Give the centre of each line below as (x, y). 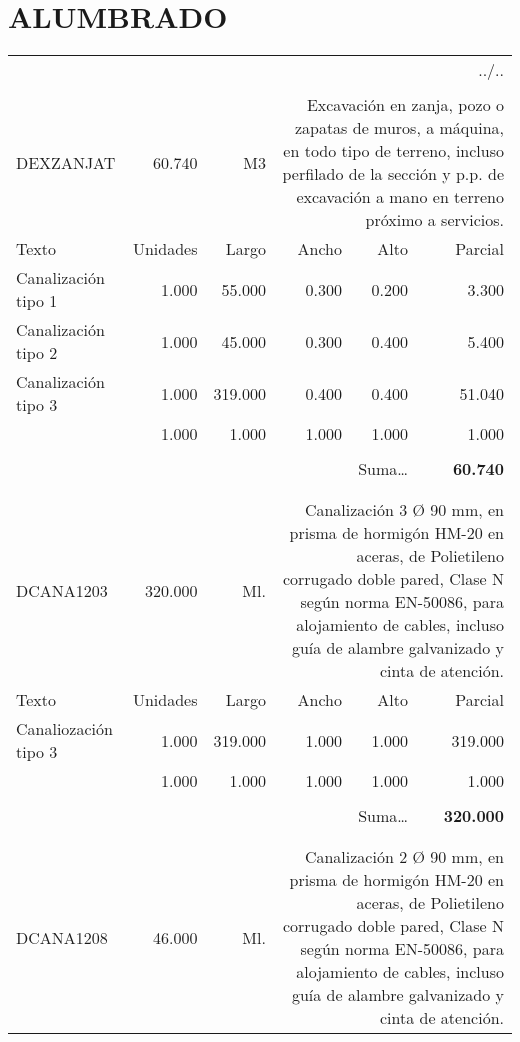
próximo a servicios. (434, 220)
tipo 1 (37, 301)
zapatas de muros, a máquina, (399, 128)
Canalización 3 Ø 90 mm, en (404, 510)
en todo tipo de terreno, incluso (393, 151)
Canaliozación (64, 729)
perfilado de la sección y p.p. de (393, 174)
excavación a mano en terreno (400, 197)
